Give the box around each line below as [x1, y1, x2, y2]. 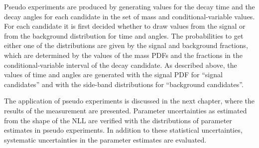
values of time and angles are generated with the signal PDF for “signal [4, 69, 223, 80]
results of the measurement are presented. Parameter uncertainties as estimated [4, 105, 247, 115]
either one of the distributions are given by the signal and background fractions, [4, 40, 248, 50]
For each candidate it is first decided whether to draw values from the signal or [4, 21, 246, 31]
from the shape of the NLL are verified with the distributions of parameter [4, 115, 232, 125]
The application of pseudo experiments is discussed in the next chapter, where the [4, 96, 255, 106]
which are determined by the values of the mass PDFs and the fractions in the [4, 49, 243, 60]
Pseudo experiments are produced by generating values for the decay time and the [4, 1, 255, 11]
